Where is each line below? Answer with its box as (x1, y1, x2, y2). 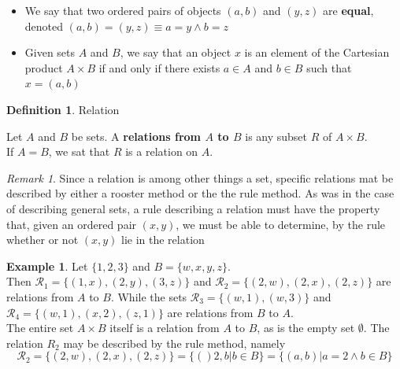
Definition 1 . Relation (6, 101, 120, 117)
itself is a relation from (109, 319, 220, 336)
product (24, 59, 63, 76)
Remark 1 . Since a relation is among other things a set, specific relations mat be (6, 169, 394, 186)
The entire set (6, 319, 74, 336)
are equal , (323, 2, 374, 18)
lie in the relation (121, 231, 205, 248)
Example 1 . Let (6, 257, 88, 274)
